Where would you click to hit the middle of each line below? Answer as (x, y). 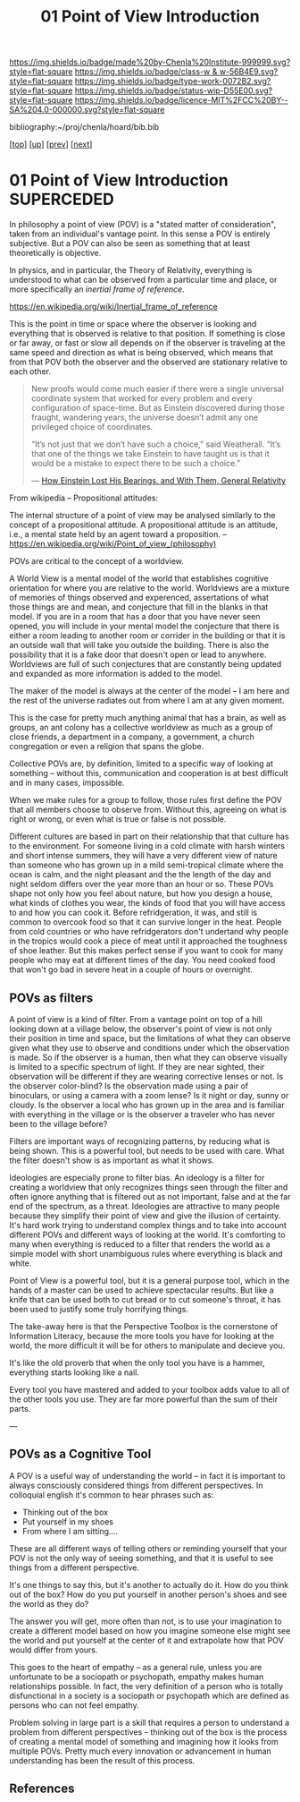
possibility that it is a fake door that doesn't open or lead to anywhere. (138, 654)
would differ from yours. (54, 1650)
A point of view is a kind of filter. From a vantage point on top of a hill (136, 1019)
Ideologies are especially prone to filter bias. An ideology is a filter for (137, 1177)
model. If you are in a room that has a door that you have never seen (135, 617)
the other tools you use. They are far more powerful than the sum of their (144, 1399)
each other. (30, 372)
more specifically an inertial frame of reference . (97, 289)
